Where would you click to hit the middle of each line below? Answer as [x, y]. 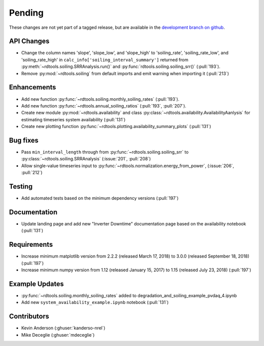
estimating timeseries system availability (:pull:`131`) [73, 119]
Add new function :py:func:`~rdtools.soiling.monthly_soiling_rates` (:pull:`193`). [100, 99]
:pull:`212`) [32, 173]
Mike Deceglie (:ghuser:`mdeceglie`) [58, 335]
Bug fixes [24, 140]
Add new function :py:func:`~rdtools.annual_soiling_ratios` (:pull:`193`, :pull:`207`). [104, 106]
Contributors [29, 316]
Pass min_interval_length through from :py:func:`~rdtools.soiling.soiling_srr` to [105, 152]
